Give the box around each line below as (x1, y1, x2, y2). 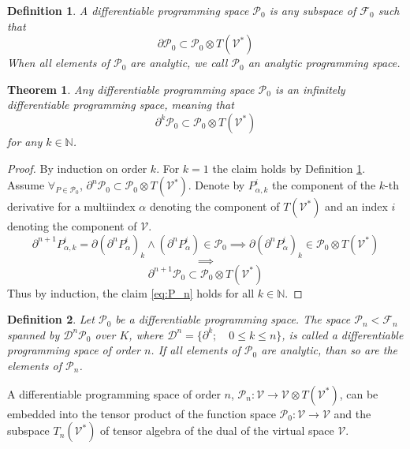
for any (7, 133, 43, 149)
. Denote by (188, 177, 245, 193)
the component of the (272, 177, 376, 193)
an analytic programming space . (248, 54, 401, 71)
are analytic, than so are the (261, 342, 398, 358)
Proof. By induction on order (7, 159, 147, 176)
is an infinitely (274, 80, 345, 97)
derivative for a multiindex (7, 198, 136, 215)
